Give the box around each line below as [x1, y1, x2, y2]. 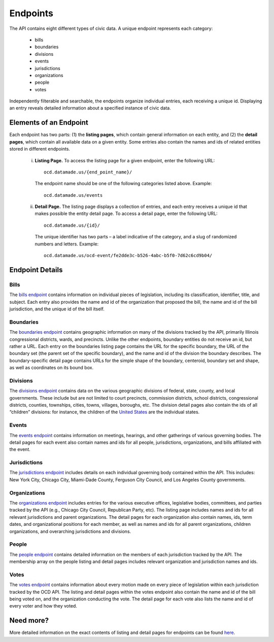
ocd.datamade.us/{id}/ [44, 222, 100, 228]
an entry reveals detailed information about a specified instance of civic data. [9, 105, 171, 111]
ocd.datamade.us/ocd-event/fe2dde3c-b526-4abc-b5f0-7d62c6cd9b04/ [44, 253, 213, 259]
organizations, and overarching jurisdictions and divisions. [9, 528, 131, 534]
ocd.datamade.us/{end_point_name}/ [44, 169, 132, 175]
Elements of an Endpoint [9, 118, 89, 127]
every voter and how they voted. [9, 603, 77, 609]
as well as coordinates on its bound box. [9, 365, 94, 371]
